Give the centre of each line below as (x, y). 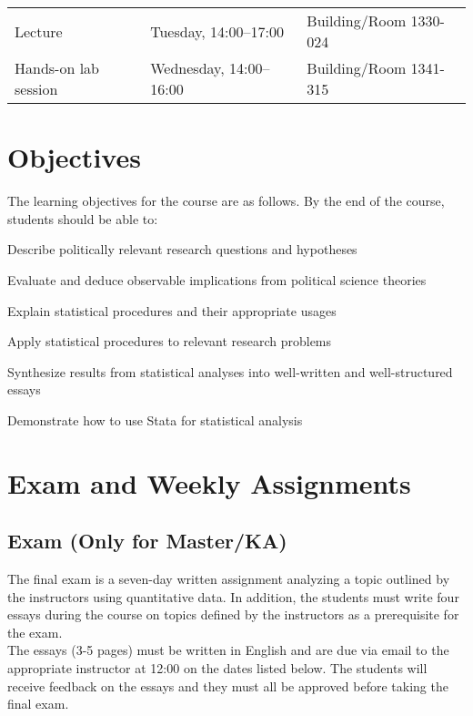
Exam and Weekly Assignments (209, 482)
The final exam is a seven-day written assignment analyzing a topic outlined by (229, 579)
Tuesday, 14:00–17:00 (217, 31)
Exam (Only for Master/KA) (147, 541)
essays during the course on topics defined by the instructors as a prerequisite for (233, 614)
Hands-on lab (57, 68)
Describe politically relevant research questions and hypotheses (182, 249)
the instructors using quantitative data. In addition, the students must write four (233, 596)
